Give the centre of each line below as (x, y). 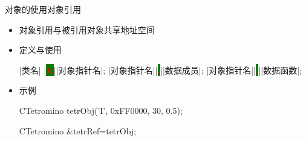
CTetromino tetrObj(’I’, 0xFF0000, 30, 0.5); (101, 110)
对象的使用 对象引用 (43, 9)
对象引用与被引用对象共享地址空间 (87, 29)
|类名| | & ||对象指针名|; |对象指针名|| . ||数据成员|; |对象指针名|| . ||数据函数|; (160, 70)
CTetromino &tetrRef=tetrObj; (78, 130)
